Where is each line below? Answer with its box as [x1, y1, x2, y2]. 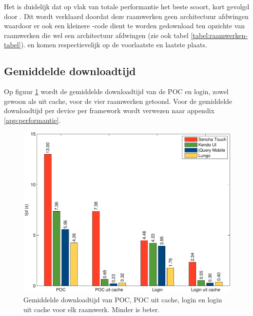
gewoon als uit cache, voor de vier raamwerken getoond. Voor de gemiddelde [4, 96, 233, 106]
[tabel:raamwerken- [191, 30, 248, 40]
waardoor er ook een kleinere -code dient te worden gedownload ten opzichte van [4, 20, 245, 31]
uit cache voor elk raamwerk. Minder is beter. [23, 304, 160, 314]
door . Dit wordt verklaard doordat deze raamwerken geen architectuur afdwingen [4, 11, 249, 21]
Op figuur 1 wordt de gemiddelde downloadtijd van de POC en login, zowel [4, 86, 229, 97]
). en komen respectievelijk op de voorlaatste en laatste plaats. [20, 39, 207, 50]
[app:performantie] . [4, 115, 61, 125]
